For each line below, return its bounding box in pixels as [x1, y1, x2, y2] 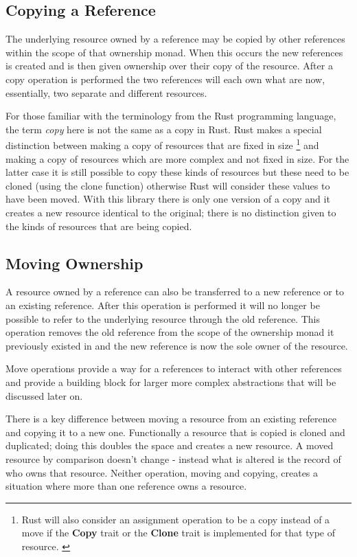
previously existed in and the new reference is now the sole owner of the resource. [5, 338, 348, 352]
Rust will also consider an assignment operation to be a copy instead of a [21, 512, 330, 526]
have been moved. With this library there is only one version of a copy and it [5, 192, 330, 206]
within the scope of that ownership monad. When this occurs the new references [5, 45, 343, 59]
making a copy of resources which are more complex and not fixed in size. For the [5, 151, 349, 166]
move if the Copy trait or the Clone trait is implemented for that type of [21, 525, 335, 540]
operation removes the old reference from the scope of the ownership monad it [5, 325, 334, 339]
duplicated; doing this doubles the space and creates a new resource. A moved [5, 438, 334, 453]
